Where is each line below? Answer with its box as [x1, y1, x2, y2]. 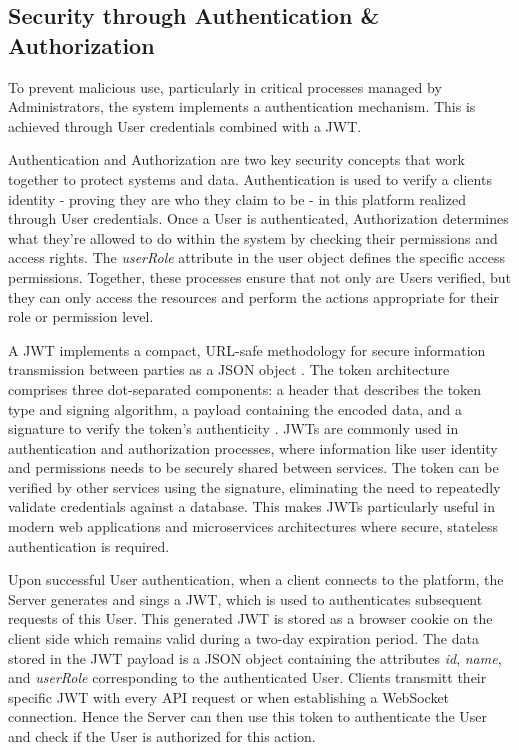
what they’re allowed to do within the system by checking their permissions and [8, 227, 498, 248]
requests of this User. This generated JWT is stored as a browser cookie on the [8, 608, 493, 629]
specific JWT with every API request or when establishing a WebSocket [8, 686, 450, 707]
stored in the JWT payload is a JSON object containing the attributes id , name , [8, 647, 502, 668]
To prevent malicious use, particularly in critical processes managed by [8, 76, 442, 97]
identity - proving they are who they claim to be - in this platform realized [8, 188, 466, 209]
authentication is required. [8, 535, 170, 556]
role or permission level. [8, 306, 154, 327]
